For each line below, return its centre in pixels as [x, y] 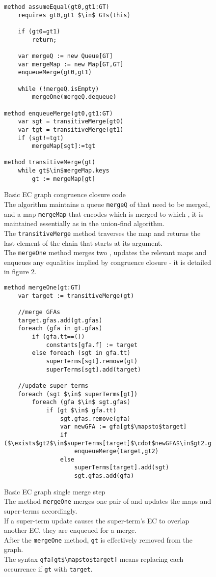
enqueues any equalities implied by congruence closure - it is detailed [108, 262]
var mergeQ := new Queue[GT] [65, 56]
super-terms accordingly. [41, 511]
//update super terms [53, 386]
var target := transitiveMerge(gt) [76, 296]
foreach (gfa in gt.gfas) [60, 329]
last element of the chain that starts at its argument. [83, 243]
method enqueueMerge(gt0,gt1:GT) [58, 113]
